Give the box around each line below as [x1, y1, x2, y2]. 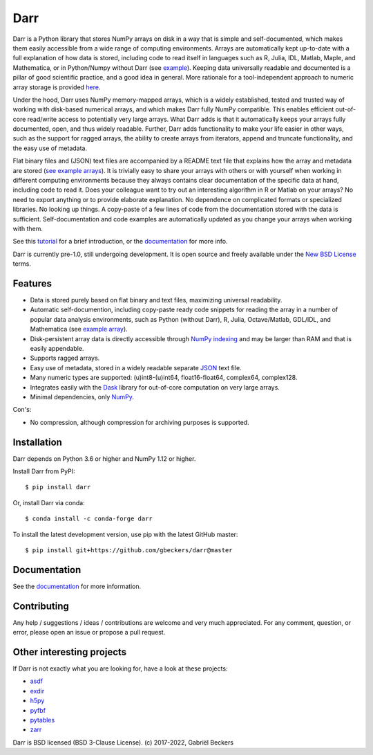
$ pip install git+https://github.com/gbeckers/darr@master [25, 546, 233, 554]
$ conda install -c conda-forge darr [25, 515, 153, 522]
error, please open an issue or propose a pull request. [12, 628, 166, 637]
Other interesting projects [12, 646, 127, 657]
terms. [12, 260, 31, 268]
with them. [12, 224, 43, 233]
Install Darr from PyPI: [12, 467, 75, 475]
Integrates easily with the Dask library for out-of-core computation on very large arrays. [30, 383, 280, 391]
